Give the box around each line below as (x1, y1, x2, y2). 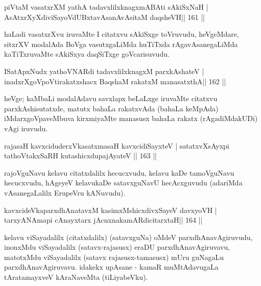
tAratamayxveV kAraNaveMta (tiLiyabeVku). (4, 272, 148, 282)
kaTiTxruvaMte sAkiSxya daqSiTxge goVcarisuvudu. (4, 49, 170, 59)
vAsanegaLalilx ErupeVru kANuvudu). (4, 187, 126, 198)
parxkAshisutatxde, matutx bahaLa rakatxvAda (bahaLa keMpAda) (4, 103, 219, 113)
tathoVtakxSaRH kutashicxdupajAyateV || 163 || (4, 150, 157, 161)
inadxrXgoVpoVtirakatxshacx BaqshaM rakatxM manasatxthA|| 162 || (4, 76, 226, 86)
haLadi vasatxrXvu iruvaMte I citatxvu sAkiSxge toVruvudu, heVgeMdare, (4, 29, 239, 39)
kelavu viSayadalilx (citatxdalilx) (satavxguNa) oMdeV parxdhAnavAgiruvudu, (4, 231, 253, 242)
